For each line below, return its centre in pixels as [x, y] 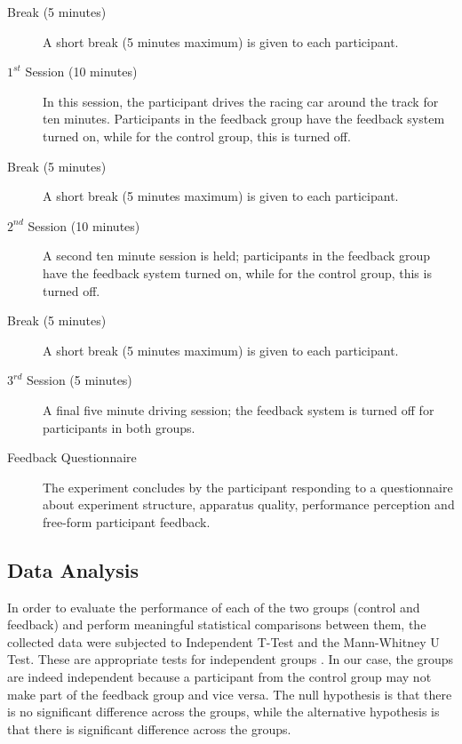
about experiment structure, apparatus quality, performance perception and [249, 504]
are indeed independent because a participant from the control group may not [219, 677]
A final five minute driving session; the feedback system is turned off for [239, 409]
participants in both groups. [119, 427]
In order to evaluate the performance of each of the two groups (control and [214, 607]
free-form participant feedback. [127, 521]
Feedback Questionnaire [72, 457]
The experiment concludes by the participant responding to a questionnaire [248, 487]
